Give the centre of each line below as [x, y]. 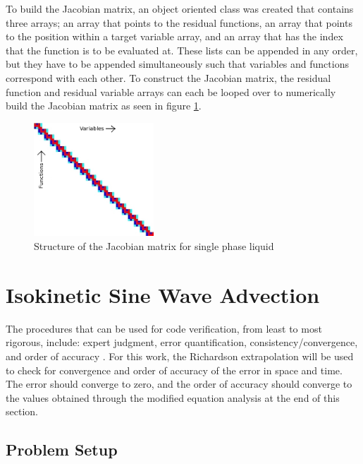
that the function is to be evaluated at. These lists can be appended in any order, [182, 50]
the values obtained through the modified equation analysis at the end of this [173, 397]
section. [22, 411]
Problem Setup [62, 450]
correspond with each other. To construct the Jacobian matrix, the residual [168, 77]
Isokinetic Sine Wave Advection [163, 294]
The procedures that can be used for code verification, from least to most [164, 328]
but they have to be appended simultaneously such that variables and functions [177, 64]
